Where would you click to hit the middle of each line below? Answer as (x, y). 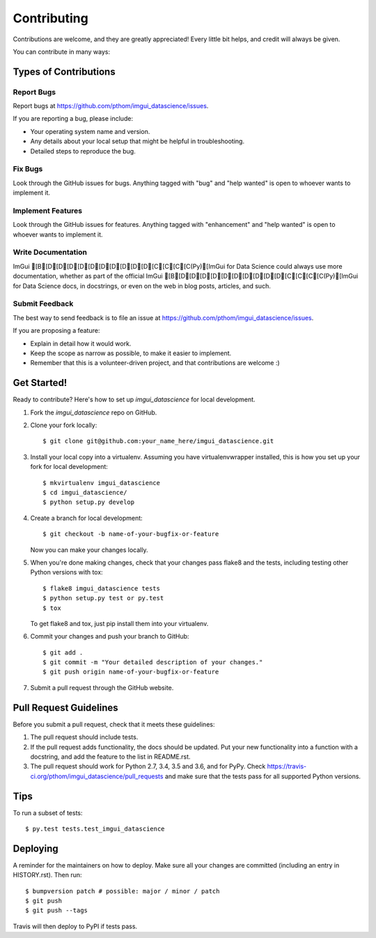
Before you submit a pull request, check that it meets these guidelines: (114, 724)
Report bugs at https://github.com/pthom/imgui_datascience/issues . (111, 106)
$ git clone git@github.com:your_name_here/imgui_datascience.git (158, 441)
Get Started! (40, 383)
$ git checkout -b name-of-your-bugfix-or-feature (131, 534)
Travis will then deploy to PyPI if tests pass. (75, 926)
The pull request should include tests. (84, 737)
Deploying (36, 848)
